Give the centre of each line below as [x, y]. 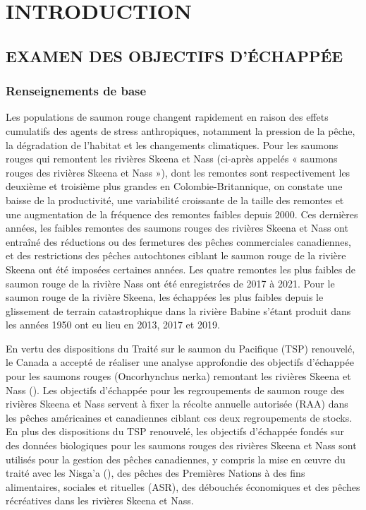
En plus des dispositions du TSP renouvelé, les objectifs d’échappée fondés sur [175, 431]
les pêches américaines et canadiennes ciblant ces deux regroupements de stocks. [179, 417]
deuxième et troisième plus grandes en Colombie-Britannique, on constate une [174, 186]
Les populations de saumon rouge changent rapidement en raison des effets [167, 117]
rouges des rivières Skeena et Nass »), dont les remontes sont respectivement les [178, 172]
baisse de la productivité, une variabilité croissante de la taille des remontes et [175, 200]
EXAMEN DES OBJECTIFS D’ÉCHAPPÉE [175, 55]
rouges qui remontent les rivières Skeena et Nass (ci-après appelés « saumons [172, 159]
